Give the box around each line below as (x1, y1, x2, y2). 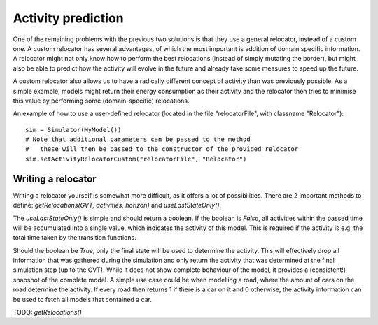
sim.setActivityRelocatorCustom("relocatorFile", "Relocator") (25, 154, 247, 163)
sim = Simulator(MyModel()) (25, 126, 122, 133)
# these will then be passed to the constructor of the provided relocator (25, 145, 299, 153)
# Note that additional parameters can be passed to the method (25, 136, 251, 143)
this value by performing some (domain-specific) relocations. (13, 96, 190, 105)
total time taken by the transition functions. (13, 233, 136, 242)
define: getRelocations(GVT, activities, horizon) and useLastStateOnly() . (13, 201, 222, 210)
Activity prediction (13, 10, 124, 26)
